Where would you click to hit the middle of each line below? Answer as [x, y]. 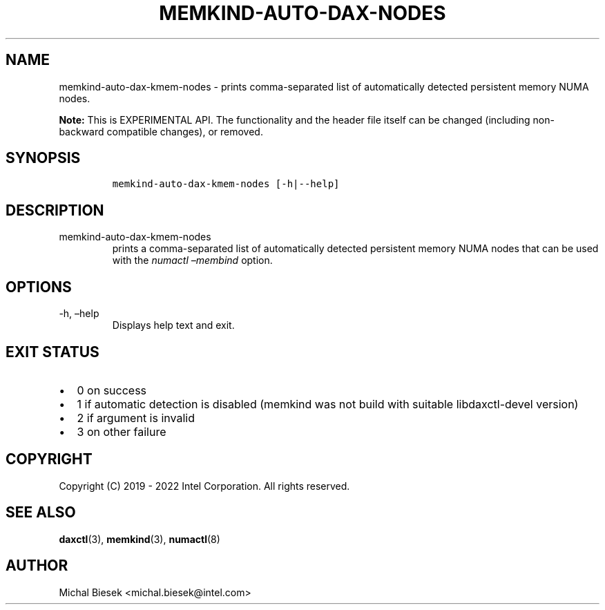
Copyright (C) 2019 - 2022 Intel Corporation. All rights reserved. [204, 486]
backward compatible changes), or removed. [161, 131]
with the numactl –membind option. [192, 260]
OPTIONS [39, 287]
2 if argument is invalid [136, 418]
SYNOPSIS [43, 158]
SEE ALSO [41, 513]
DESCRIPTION [55, 210]
